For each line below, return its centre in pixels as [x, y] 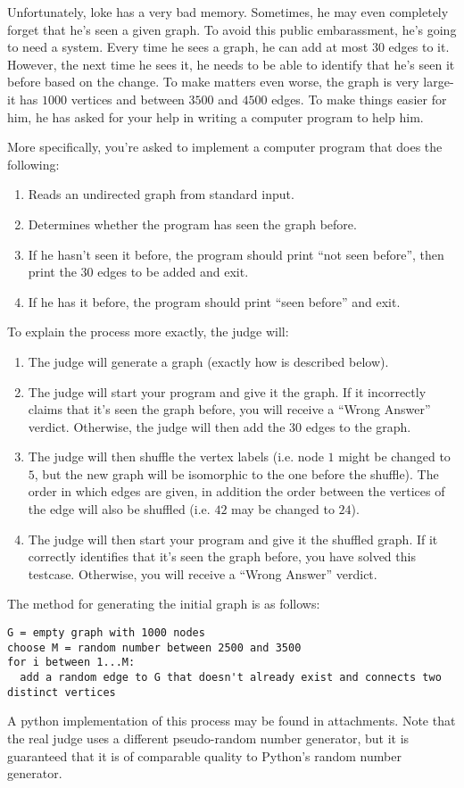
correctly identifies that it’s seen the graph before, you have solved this [222, 556]
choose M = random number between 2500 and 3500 [154, 647]
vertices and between [128, 99]
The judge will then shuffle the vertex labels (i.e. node [176, 456]
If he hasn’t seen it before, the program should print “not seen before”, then [236, 254]
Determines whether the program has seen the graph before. [192, 224]
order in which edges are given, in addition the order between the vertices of [236, 491]
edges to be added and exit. [173, 272]
